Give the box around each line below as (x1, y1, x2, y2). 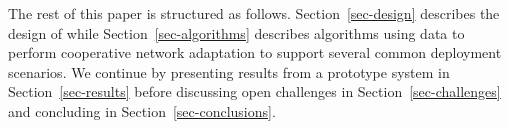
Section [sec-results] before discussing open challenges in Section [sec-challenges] (8, 81, 501, 102)
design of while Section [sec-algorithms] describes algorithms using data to (8, 22, 465, 43)
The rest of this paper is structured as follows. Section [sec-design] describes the (8, 3, 500, 23)
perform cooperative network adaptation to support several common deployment (8, 42, 502, 63)
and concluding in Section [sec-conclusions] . (8, 100, 276, 121)
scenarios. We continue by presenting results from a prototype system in (8, 61, 450, 82)
